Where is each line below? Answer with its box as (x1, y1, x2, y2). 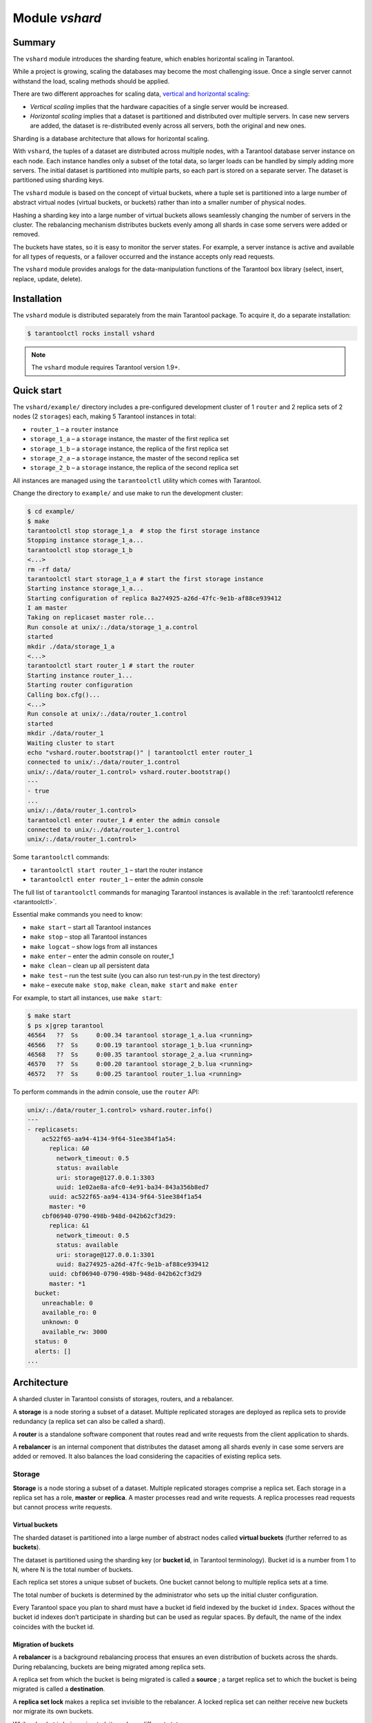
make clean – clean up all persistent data (30, 961, 149, 970)
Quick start (12, 385, 62, 396)
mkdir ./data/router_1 (27, 729, 104, 737)
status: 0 (34, 1338, 68, 1345)
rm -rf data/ (27, 565, 72, 573)
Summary (12, 37, 56, 48)
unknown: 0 (41, 1318, 79, 1326)
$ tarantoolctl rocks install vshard (27, 329, 155, 337)
